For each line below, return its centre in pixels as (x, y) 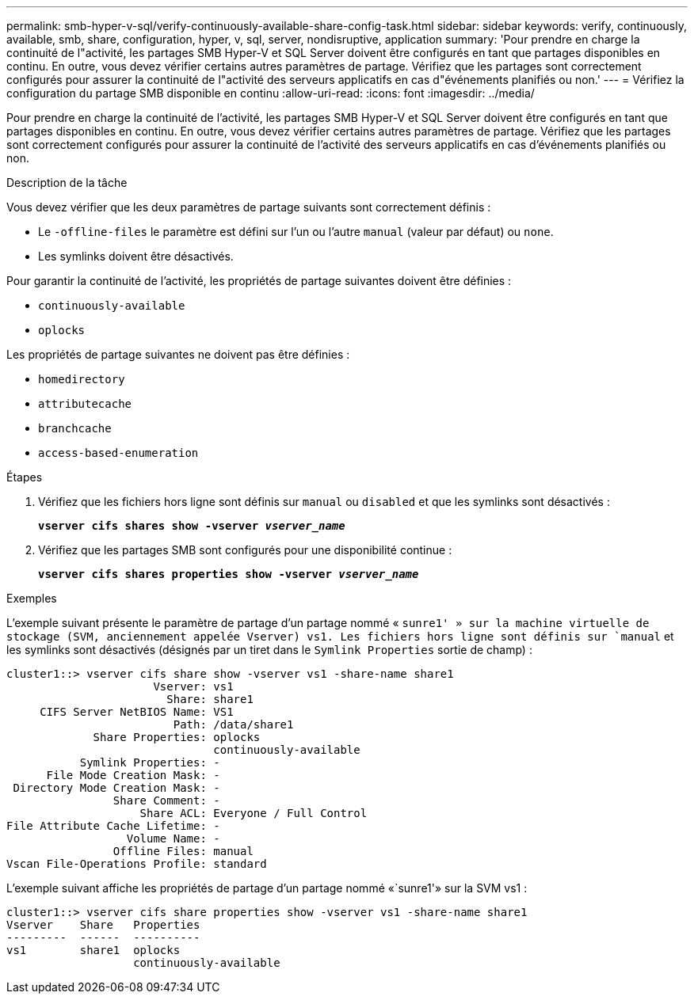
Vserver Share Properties (103, 925)
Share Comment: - (166, 800)
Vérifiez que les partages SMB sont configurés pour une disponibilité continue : (245, 550)
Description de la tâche (67, 183)
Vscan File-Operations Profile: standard (137, 864)
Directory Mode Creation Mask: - (116, 788)
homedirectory (82, 379)
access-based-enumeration (118, 453)
